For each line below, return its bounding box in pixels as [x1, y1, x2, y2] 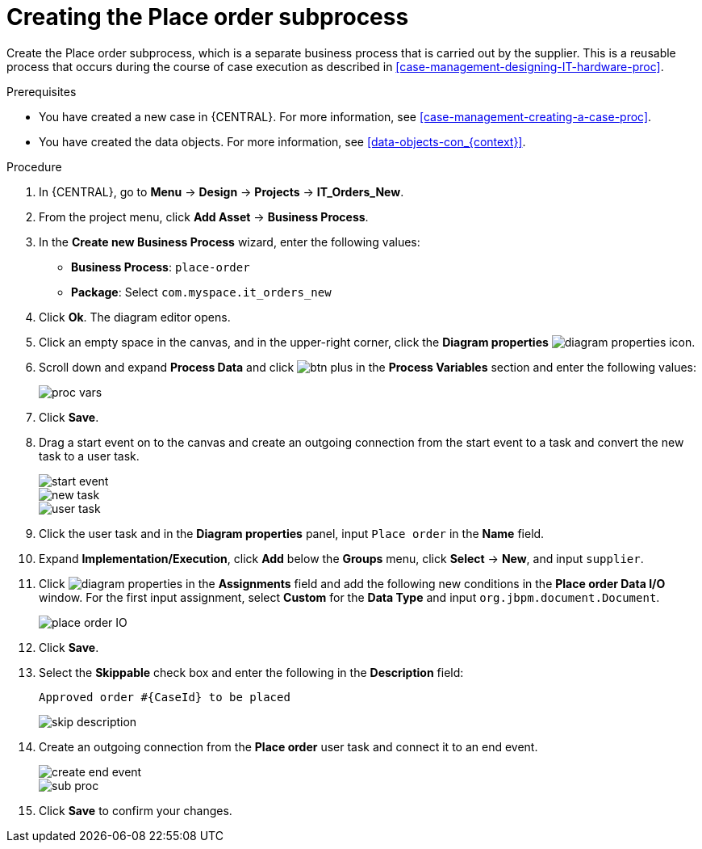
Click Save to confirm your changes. [39, 803, 232, 817]
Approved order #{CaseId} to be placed [39, 690, 290, 704]
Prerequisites [6, 84, 77, 99]
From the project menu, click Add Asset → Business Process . [39, 209, 369, 224]
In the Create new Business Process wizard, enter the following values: [39, 234, 420, 249]
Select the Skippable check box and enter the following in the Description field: [39, 665, 464, 679]
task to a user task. [39, 448, 140, 463]
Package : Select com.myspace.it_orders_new [71, 284, 332, 299]
